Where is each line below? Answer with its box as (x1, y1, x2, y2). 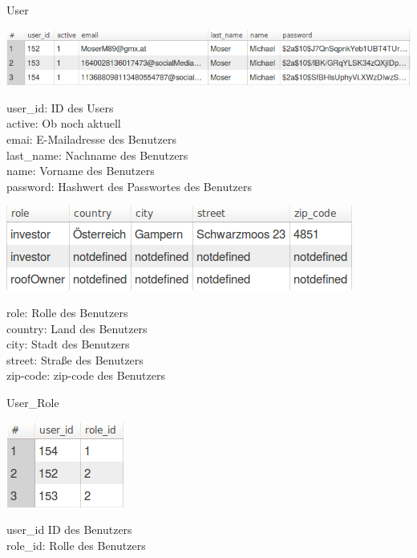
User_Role (6, 394, 59, 410)
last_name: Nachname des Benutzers (6, 146, 188, 163)
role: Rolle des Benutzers (6, 304, 128, 321)
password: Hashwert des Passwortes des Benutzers (6, 177, 253, 194)
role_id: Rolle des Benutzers (6, 536, 146, 553)
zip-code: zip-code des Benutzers (6, 367, 165, 384)
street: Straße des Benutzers (6, 351, 144, 368)
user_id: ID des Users (6, 99, 114, 116)
